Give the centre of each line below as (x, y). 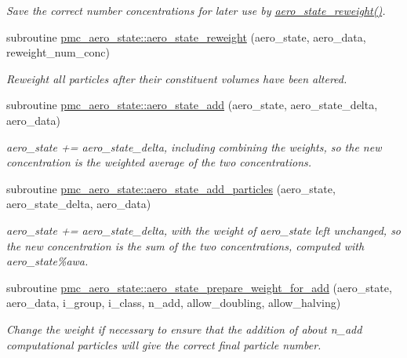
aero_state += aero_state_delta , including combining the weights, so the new (194, 146)
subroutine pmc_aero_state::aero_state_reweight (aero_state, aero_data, (186, 37)
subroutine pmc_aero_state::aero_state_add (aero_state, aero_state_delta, (192, 105)
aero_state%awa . (47, 261)
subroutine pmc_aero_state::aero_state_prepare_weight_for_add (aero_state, (199, 287)
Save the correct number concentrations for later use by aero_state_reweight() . (196, 10)
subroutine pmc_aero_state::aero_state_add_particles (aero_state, (171, 188)
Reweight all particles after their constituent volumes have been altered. (177, 78)
